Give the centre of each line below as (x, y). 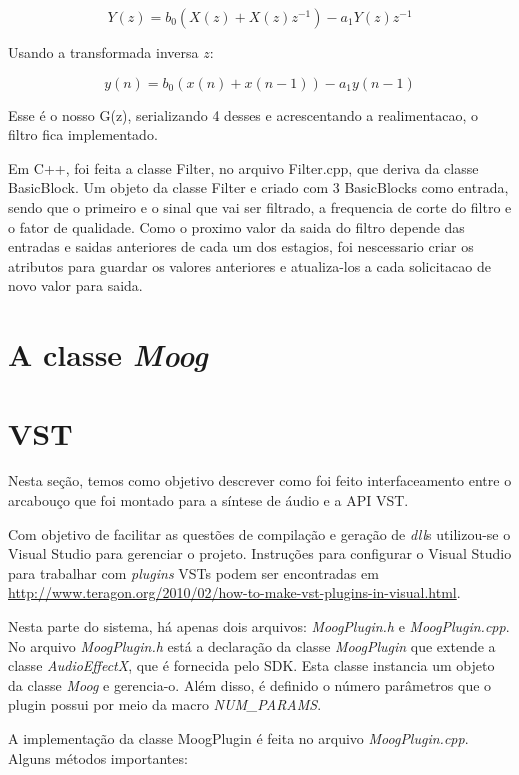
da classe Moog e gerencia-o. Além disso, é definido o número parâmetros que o (250, 684)
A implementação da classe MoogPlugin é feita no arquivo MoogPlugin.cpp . (238, 737)
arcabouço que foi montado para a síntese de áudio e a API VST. (208, 500)
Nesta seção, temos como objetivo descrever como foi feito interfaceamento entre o (260, 480)
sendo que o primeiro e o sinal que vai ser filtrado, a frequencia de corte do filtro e (260, 206)
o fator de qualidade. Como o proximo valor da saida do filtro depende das (236, 226)
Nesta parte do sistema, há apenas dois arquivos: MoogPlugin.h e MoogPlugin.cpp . (259, 626)
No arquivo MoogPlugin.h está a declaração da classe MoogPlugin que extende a (252, 645)
